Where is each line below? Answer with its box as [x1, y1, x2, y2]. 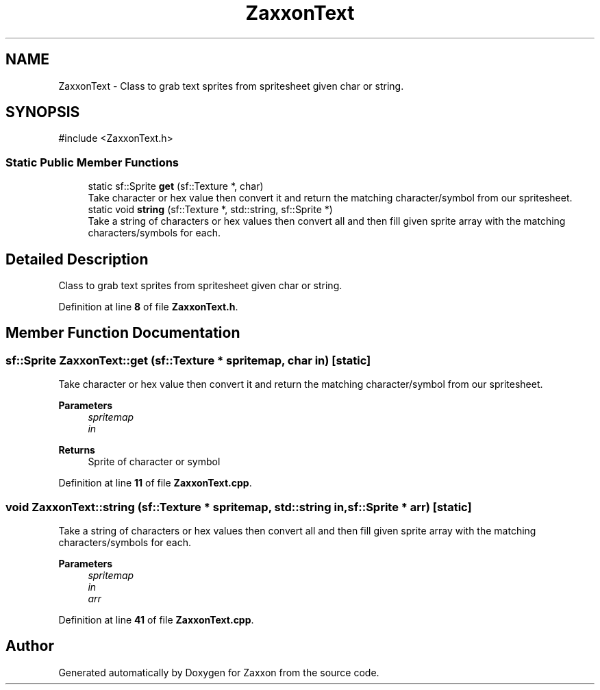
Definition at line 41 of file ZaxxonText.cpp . [58, 614, 254, 626]
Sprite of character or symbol [88, 456, 221, 468]
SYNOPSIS [5, 103, 80, 121]
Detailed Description [5, 250, 149, 268]
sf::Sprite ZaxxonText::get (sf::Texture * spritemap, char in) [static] [5, 353, 371, 367]
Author [5, 637, 54, 655]
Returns [58, 444, 95, 456]
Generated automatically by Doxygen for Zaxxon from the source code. [58, 666, 379, 678]
